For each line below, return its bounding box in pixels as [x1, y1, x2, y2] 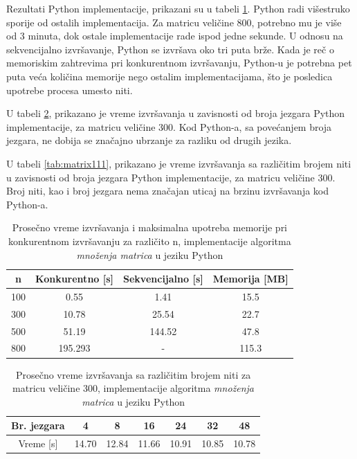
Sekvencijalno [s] [123, 271, 203, 286]
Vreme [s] [18, 436, 58, 451]
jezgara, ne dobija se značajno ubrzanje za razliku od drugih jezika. [6, 133, 292, 147]
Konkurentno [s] [35, 271, 114, 286]
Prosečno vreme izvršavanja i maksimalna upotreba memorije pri [12, 220, 288, 235]
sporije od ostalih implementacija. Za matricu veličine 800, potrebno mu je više [6, 15, 342, 29]
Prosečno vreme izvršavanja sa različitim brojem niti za [15, 367, 251, 381]
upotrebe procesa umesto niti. [6, 82, 133, 97]
